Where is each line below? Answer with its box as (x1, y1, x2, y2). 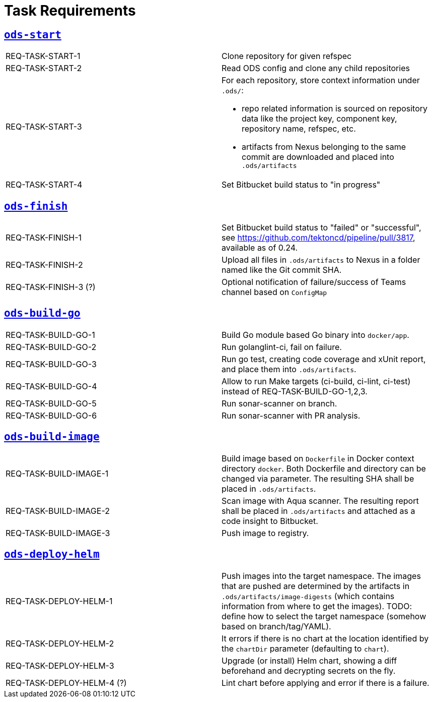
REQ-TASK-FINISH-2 (6, 260, 83, 270)
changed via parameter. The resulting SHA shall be (222, 473, 414, 484)
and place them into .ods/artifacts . (222, 364, 356, 374)
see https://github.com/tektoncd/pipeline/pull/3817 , (222, 232, 415, 243)
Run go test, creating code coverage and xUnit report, (222, 354, 426, 364)
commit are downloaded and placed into (242, 152, 394, 162)
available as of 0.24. (222, 243, 298, 253)
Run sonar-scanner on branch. (222, 398, 337, 408)
